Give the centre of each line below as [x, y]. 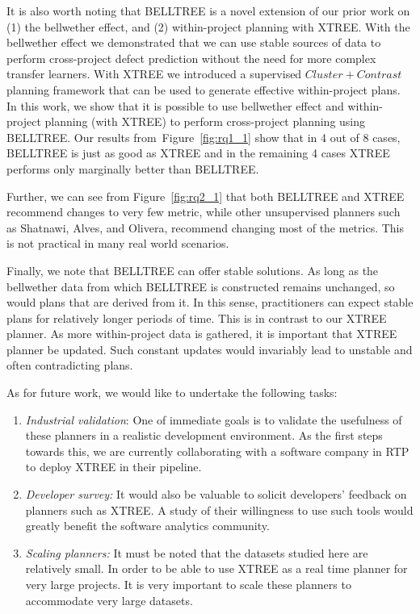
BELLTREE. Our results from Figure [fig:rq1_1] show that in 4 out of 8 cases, [204, 137]
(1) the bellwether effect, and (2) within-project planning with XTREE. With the [208, 26]
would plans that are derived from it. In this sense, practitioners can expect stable [210, 302]
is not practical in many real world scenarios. [118, 243]
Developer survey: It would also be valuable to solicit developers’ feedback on [216, 494]
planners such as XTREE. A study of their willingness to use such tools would [219, 510]
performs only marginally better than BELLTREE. [133, 168]
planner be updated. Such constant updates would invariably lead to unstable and [210, 349]
